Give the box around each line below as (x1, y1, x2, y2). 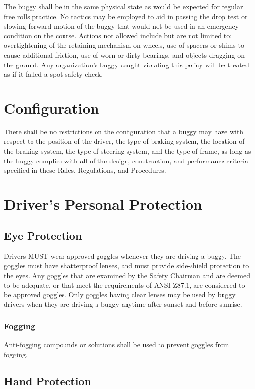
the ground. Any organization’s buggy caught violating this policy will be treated (4, 59, 249, 69)
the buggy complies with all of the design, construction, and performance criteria (4, 155, 248, 165)
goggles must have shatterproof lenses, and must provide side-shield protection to (4, 260, 249, 271)
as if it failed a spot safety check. (4, 69, 103, 79)
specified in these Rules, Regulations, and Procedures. (4, 165, 166, 175)
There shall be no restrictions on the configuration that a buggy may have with (4, 126, 244, 136)
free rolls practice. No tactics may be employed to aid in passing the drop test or (4, 11, 248, 21)
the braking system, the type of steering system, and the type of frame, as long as (4, 146, 251, 156)
